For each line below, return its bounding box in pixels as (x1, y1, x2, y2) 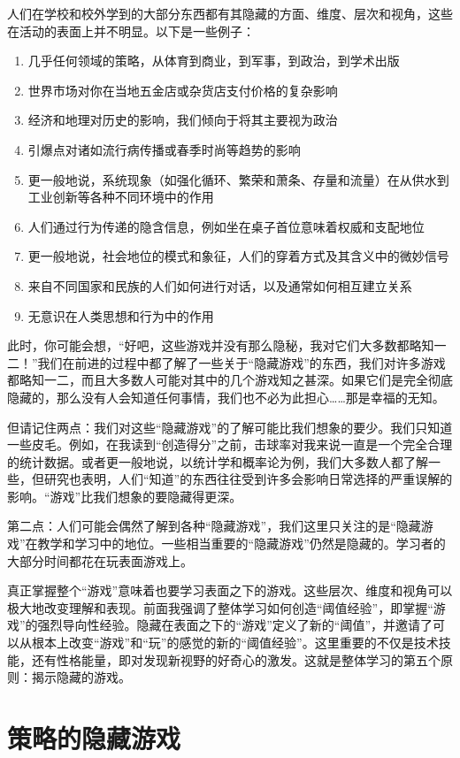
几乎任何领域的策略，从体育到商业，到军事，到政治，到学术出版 (27, 51, 400, 70)
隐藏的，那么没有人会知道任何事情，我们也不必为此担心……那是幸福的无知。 (7, 387, 445, 406)
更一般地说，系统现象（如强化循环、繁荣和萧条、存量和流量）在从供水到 (27, 170, 449, 188)
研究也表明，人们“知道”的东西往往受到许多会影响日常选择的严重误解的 (43, 470, 453, 488)
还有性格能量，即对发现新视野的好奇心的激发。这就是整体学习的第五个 (31, 650, 441, 669)
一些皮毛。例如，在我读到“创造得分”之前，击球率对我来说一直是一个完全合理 (7, 435, 453, 454)
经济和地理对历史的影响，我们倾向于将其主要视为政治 (27, 111, 338, 129)
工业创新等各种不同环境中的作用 (27, 188, 214, 206)
